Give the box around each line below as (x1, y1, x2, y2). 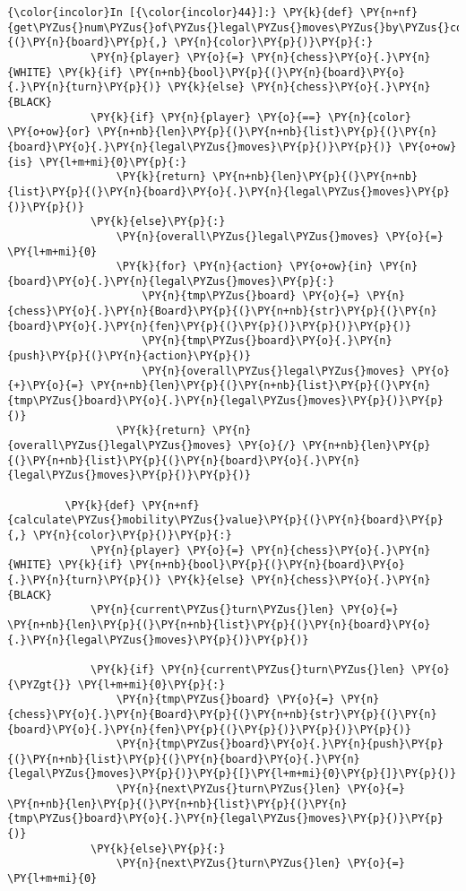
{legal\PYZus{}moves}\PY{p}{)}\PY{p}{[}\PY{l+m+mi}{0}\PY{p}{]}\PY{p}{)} (7, 767, 457, 781)
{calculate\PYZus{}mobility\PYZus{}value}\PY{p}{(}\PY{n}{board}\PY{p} (7, 514, 444, 527)
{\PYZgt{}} (7, 678, 72, 691)
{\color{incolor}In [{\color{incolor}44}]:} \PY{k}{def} (7, 6, 354, 19)
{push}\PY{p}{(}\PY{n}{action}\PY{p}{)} (7, 350, 252, 363)
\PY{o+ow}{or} (7, 125, 91, 139)
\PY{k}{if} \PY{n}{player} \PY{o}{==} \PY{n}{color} (91, 110, 412, 124)
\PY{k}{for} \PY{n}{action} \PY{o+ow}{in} (116, 260, 374, 273)
